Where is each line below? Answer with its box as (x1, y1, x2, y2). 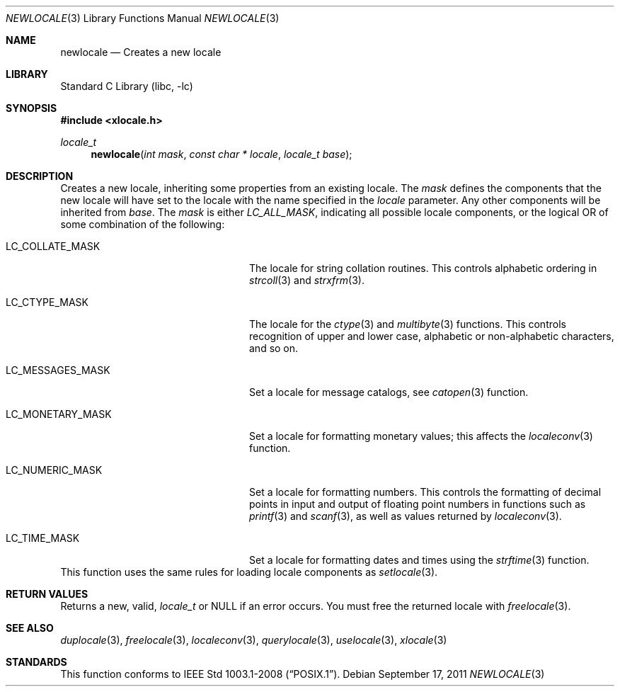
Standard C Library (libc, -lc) (60, 80, 193, 92)
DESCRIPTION (6, 170, 74, 182)
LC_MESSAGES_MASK (6, 364, 110, 376)
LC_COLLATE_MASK (6, 240, 101, 252)
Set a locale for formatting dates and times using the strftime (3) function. (249, 554, 590, 566)
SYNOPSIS (6, 102, 57, 114)
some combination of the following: (60, 218, 225, 230)
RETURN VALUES (6, 588, 88, 600)
